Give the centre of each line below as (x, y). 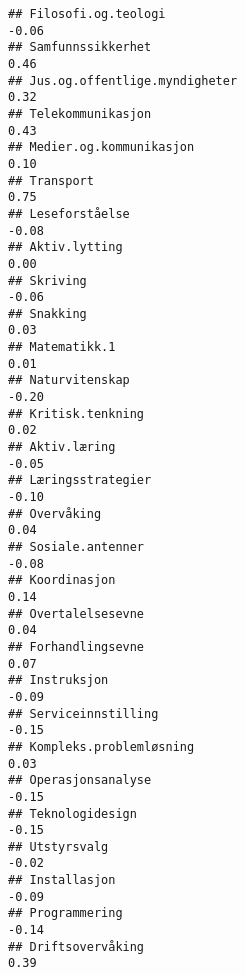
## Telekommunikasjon (80, 113)
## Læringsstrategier (80, 480)
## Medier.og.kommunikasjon (101, 147)
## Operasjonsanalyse (80, 780)
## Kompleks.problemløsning (101, 746)
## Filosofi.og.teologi (87, 14)
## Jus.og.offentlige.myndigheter (123, 80)
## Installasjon (62, 880)
